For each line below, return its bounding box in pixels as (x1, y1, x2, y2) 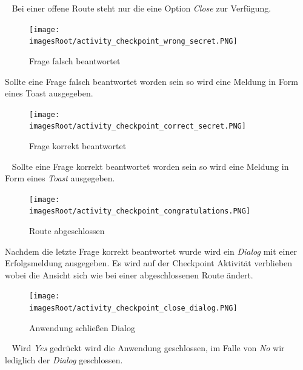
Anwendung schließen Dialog (29, 321, 135, 334)
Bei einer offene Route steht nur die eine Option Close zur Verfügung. (12, 2, 271, 14)
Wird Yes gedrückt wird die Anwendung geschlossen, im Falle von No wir (12, 341, 285, 354)
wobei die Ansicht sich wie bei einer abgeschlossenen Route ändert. (5, 268, 253, 281)
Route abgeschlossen (29, 224, 105, 237)
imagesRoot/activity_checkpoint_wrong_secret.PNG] (29, 37, 238, 46)
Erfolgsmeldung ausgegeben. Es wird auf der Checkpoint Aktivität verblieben (5, 257, 293, 269)
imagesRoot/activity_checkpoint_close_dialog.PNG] (29, 304, 238, 313)
